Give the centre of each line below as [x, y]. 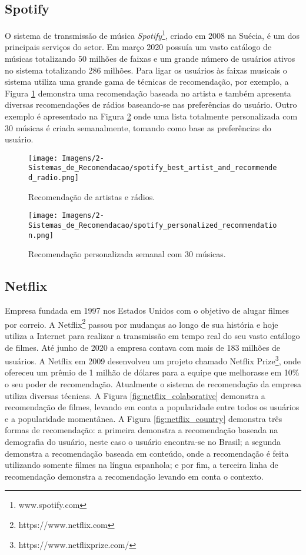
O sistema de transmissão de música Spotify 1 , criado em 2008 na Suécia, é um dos [152, 34]
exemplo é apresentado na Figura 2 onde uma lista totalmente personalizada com [151, 116]
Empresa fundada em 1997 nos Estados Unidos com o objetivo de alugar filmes [147, 310]
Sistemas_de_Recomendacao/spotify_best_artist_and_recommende [153, 168]
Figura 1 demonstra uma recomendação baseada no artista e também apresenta [148, 93]
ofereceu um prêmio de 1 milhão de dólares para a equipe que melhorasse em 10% [152, 372]
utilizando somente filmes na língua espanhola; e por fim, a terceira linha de [142, 465]
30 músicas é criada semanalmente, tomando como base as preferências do [138, 127]
